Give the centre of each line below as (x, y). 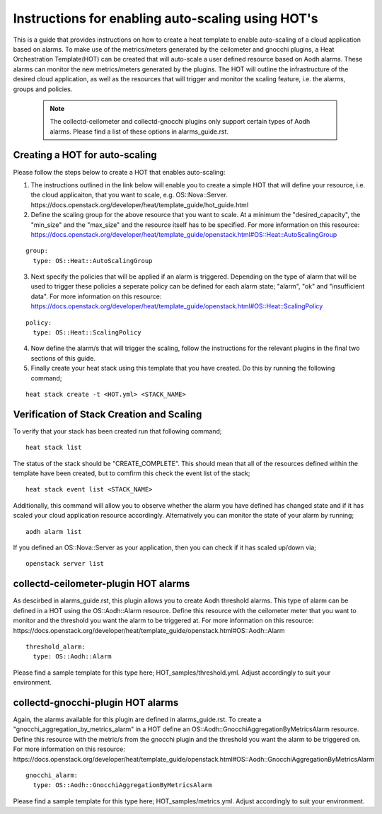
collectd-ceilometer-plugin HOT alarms (102, 584)
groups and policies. (43, 89)
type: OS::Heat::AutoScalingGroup (93, 261)
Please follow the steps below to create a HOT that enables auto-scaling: (119, 172)
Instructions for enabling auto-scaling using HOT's (166, 18)
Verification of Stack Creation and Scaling (108, 414)
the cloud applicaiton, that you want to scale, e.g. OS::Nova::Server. (129, 195)
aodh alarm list (54, 531)
